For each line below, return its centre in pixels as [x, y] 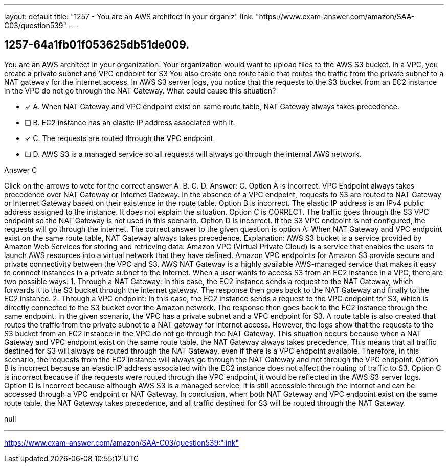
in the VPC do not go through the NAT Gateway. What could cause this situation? [140, 90]
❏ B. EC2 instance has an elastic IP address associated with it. [130, 122]
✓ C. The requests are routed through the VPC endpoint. [120, 138]
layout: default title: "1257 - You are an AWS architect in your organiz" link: [129, 17]
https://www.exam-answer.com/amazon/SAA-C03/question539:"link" [121, 442]
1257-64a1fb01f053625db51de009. [97, 45]
